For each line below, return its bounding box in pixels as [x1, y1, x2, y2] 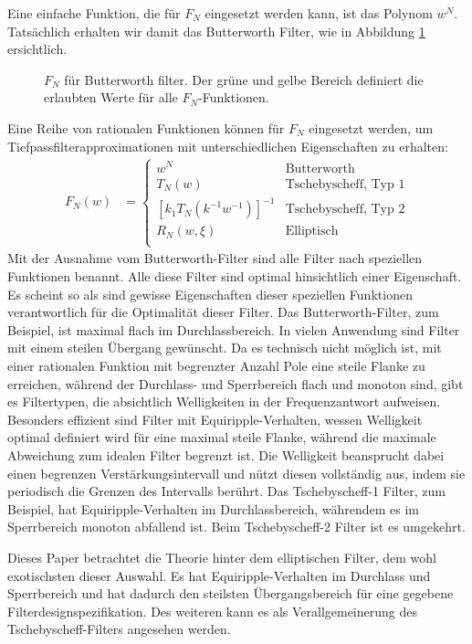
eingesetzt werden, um [309, 118, 434, 137]
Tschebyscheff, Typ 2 [285, 203, 405, 216]
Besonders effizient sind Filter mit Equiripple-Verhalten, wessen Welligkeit [7, 409, 423, 428]
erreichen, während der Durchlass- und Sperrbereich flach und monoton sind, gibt [7, 374, 464, 393]
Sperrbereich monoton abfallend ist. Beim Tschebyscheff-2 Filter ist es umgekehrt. [7, 517, 466, 536]
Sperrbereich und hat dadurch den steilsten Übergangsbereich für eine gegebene [7, 584, 454, 603]
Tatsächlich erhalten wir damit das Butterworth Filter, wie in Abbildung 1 [7, 21, 425, 40]
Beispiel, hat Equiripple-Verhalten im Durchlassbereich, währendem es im [7, 499, 420, 518]
